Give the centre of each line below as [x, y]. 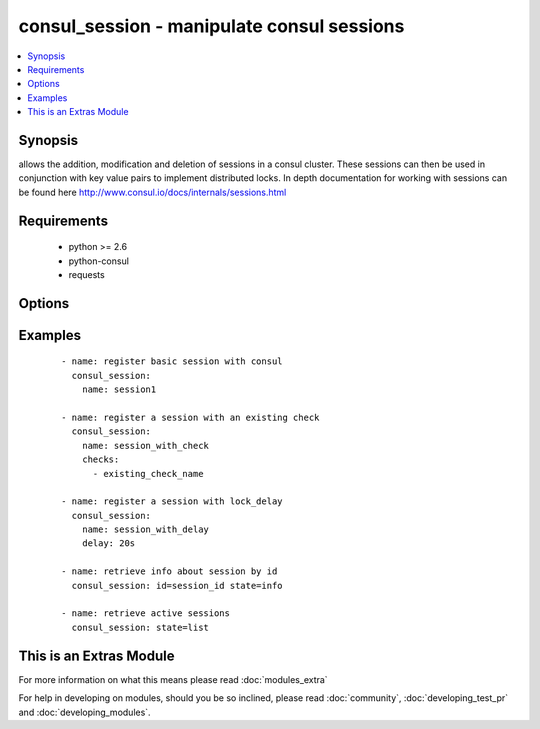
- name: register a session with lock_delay [172, 501]
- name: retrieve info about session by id [169, 571]
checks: [100, 459]
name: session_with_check [145, 445]
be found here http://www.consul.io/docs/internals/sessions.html [152, 192]
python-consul [99, 261]
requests [86, 274]
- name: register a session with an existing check [190, 417]
